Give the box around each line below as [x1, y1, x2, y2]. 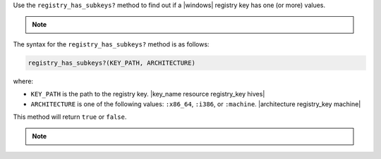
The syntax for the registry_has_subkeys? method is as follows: [13, 39, 210, 49]
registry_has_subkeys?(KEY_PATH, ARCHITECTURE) [28, 58, 195, 67]
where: [13, 77, 34, 85]
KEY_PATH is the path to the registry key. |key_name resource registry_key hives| [30, 90, 265, 98]
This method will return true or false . [13, 113, 127, 121]
